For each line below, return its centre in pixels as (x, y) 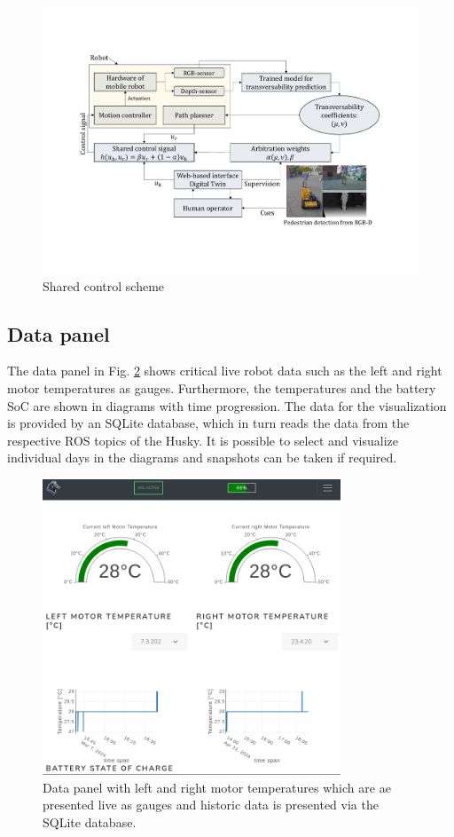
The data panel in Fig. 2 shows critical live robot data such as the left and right (225, 371)
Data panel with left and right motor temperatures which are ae (217, 787)
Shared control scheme (104, 285)
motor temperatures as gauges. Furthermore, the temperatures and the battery (222, 388)
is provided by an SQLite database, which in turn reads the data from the (208, 423)
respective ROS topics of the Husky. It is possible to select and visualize (203, 440)
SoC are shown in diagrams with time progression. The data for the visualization (227, 405)
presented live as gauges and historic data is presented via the (211, 805)
